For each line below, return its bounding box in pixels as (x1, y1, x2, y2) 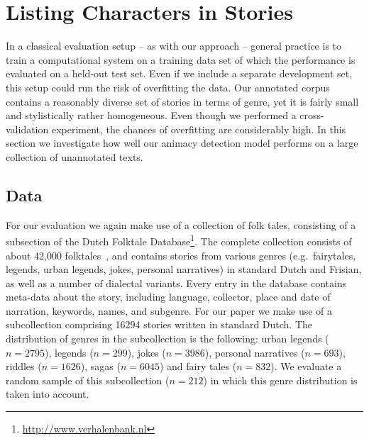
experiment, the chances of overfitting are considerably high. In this (51, 121, 346, 136)
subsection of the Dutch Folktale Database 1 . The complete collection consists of (6, 232, 352, 248)
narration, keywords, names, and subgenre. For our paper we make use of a (6, 303, 333, 318)
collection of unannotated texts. (6, 149, 143, 164)
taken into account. (6, 386, 89, 401)
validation (6, 121, 49, 136)
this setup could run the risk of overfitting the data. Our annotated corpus (6, 79, 330, 94)
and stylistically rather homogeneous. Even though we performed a (6, 108, 297, 123)
